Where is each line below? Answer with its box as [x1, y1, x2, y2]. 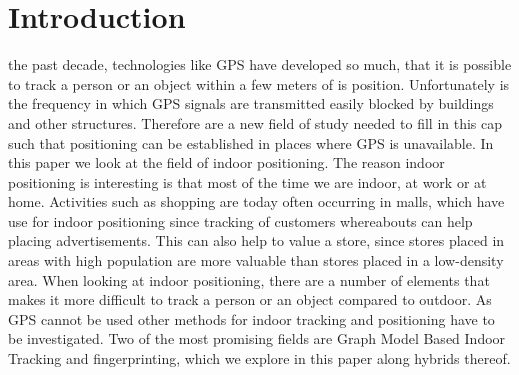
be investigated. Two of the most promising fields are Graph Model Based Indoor [8, 328, 506, 349]
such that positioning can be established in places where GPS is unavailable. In [8, 132, 494, 153]
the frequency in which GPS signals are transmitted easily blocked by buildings [8, 93, 494, 114]
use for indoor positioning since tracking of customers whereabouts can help [8, 210, 473, 231]
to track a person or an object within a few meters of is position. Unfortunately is [8, 73, 510, 94]
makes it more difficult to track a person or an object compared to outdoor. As [8, 289, 492, 310]
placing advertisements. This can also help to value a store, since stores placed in [8, 230, 505, 251]
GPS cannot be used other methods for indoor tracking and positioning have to [8, 308, 495, 329]
